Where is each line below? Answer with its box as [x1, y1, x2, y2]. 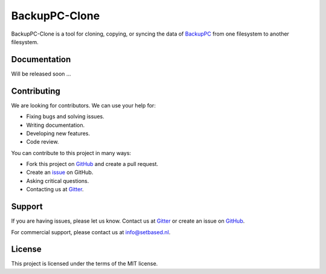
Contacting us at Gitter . [26, 186, 84, 193]
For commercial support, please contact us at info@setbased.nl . [11, 228, 171, 235]
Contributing [11, 86, 60, 96]
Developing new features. [26, 130, 91, 137]
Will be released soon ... [11, 70, 71, 77]
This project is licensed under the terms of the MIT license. [11, 260, 158, 267]
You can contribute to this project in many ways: [11, 149, 132, 156]
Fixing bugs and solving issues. [26, 113, 105, 120]
